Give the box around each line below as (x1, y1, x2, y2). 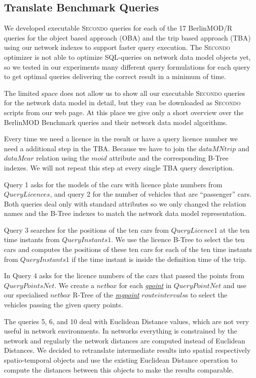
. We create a (54, 280, 95, 290)
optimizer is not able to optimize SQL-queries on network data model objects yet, (4, 51, 251, 62)
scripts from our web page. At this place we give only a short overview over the (4, 107, 244, 117)
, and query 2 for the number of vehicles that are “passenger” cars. (50, 189, 252, 199)
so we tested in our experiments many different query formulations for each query (4, 61, 251, 72)
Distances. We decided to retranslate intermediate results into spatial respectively (4, 345, 251, 355)
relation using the (36, 153, 89, 163)
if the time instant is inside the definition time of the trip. (72, 253, 247, 264)
